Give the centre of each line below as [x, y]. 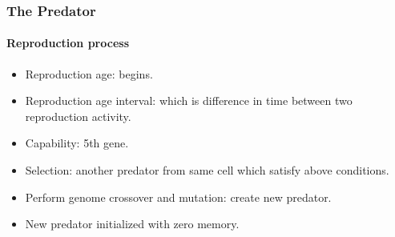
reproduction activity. [78, 116]
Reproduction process [68, 43]
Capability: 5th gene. [77, 143]
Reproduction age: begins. [89, 73]
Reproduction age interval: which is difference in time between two [189, 100]
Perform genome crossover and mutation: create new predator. [178, 197]
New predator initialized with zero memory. [132, 224]
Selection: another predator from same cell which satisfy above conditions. [207, 170]
